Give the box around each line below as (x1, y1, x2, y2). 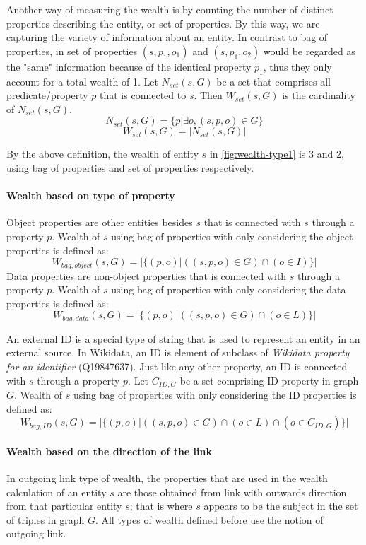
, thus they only (263, 59, 332, 74)
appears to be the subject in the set (203, 498, 358, 513)
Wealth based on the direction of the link (6, 443, 212, 458)
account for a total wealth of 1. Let (6, 74, 158, 88)
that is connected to (100, 88, 187, 102)
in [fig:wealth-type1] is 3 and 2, (209, 146, 344, 161)
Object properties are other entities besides (6, 215, 193, 230)
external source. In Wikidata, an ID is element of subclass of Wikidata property (6, 345, 350, 360)
